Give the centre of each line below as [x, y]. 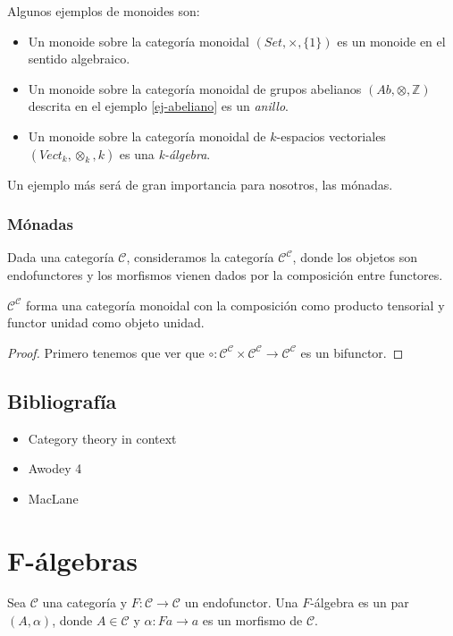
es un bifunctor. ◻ [352, 352]
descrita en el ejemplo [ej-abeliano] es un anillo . [159, 106]
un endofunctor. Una [241, 602]
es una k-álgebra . [165, 153]
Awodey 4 [55, 468]
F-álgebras [72, 560]
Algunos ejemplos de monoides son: [104, 11]
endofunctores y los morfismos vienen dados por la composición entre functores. [225, 274]
